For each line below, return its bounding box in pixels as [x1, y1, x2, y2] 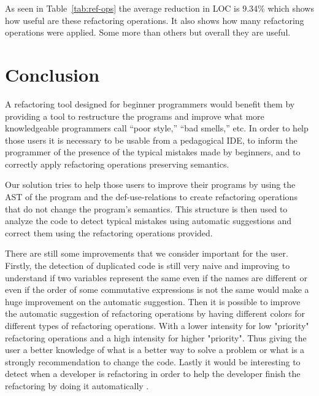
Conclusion [5, 61, 100, 87]
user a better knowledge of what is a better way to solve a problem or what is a [5, 343, 305, 356]
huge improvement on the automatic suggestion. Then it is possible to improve [5, 295, 301, 308]
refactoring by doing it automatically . [5, 379, 149, 392]
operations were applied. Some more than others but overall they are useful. [5, 26, 291, 39]
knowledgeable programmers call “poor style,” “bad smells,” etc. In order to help [5, 122, 309, 134]
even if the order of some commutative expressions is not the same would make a [5, 283, 309, 296]
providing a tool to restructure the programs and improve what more [5, 109, 264, 122]
